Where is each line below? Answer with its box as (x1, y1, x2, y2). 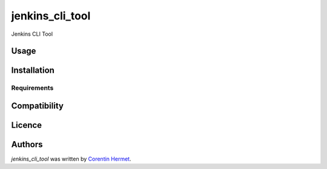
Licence (11, 120, 42, 130)
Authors (11, 139, 43, 150)
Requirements (11, 84, 54, 92)
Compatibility (11, 101, 64, 111)
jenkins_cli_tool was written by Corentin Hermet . (11, 155, 131, 163)
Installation (11, 65, 54, 76)
